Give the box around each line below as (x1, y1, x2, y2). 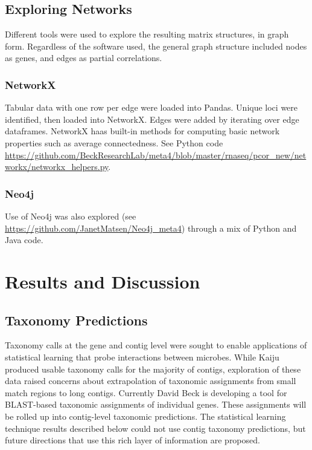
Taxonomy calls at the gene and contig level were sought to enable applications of (5, 339, 307, 351)
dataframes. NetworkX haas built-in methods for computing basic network (5, 125, 280, 137)
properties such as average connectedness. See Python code (5, 136, 223, 149)
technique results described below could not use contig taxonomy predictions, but (5, 422, 306, 434)
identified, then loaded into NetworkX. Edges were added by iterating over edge (5, 112, 299, 125)
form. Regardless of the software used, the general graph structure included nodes (5, 39, 307, 52)
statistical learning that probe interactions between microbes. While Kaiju (5, 350, 279, 363)
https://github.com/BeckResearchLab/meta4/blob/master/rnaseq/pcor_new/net (5, 148, 307, 161)
